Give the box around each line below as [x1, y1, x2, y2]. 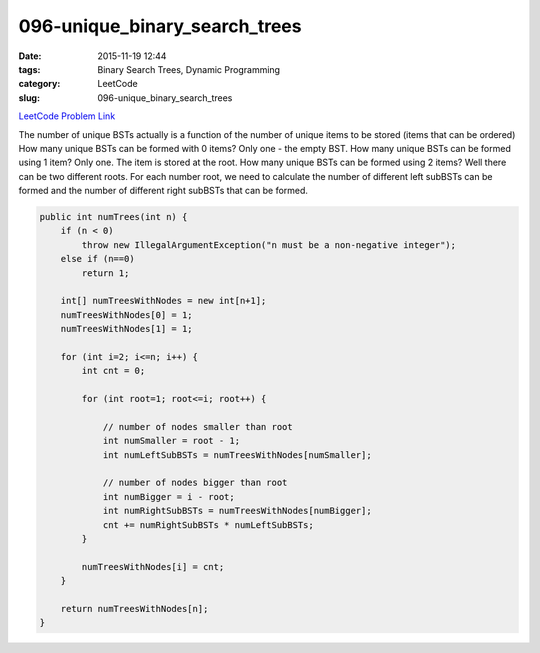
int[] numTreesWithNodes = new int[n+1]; [60, 295, 267, 307]
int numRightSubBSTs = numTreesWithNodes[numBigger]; [102, 505, 372, 517]
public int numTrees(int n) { [39, 211, 188, 223]
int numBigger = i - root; [102, 491, 235, 502]
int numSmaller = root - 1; [102, 435, 240, 447]
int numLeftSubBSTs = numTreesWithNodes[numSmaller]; [102, 449, 372, 460]
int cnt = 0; [81, 365, 146, 377]
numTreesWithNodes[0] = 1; [60, 309, 194, 320]
